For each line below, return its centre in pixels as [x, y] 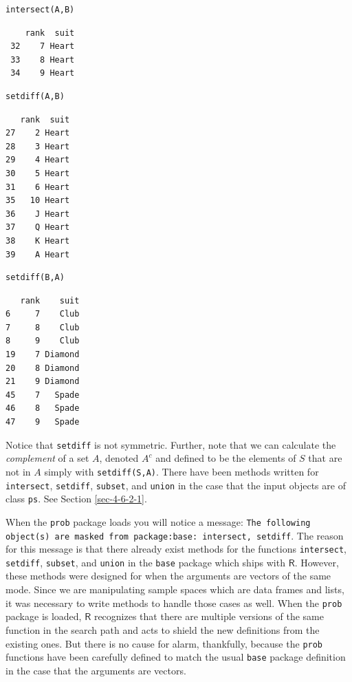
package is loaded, [44, 616]
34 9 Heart [43, 73]
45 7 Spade [43, 395]
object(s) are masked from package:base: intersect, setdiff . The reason [175, 535]
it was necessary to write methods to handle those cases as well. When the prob [174, 603]
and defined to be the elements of [226, 458]
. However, [317, 562]
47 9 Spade [43, 422]
